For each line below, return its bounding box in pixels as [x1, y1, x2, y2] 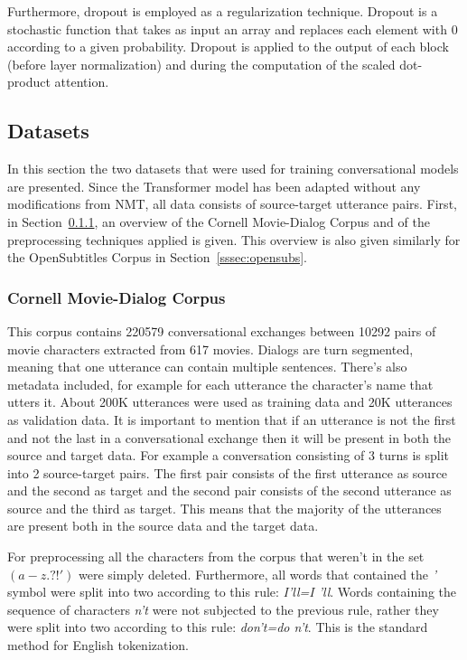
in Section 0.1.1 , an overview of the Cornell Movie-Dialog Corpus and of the [7, 212, 430, 231]
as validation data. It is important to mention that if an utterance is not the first [7, 410, 456, 429]
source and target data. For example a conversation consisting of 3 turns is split [7, 446, 449, 465]
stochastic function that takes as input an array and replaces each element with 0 [7, 19, 458, 38]
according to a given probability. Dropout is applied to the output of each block [7, 37, 449, 56]
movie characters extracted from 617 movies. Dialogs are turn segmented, [7, 339, 414, 358]
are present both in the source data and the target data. [7, 516, 319, 535]
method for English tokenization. [7, 636, 190, 655]
